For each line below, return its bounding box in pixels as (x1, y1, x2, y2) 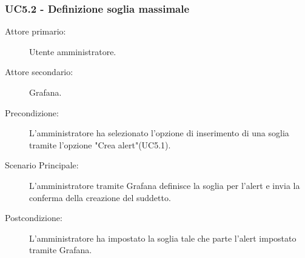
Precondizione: (5, 106, 59, 119)
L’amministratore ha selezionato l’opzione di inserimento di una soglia (29, 127, 289, 139)
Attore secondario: (5, 65, 73, 78)
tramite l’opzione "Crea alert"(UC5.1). (29, 138, 171, 151)
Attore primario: (5, 25, 66, 38)
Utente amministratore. (29, 45, 116, 58)
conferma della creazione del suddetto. (29, 191, 171, 203)
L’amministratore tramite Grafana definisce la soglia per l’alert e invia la (29, 179, 300, 191)
